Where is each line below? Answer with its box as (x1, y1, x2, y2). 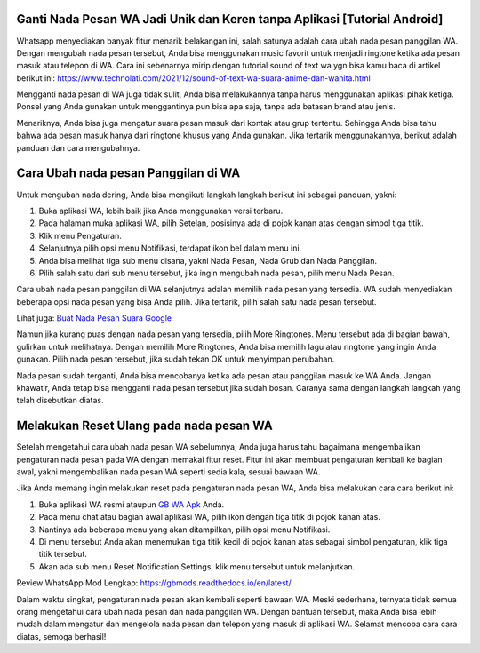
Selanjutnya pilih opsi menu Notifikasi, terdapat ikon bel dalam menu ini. (38, 243, 302, 253)
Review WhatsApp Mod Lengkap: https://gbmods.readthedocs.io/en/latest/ (16, 577, 292, 588)
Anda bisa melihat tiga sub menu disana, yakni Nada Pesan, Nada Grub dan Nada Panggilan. (38, 255, 378, 266)
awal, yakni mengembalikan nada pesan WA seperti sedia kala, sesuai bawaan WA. (16, 466, 321, 477)
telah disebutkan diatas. (16, 395, 104, 406)
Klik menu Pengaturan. (38, 230, 122, 241)
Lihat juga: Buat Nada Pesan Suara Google (16, 313, 172, 323)
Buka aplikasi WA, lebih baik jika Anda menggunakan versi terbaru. (38, 205, 284, 216)
